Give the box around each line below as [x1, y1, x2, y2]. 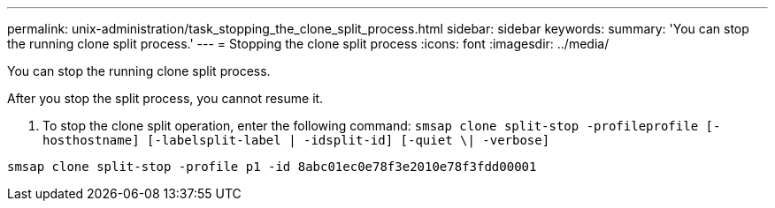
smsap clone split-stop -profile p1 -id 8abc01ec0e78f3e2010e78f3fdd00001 [7, 160, 537, 174]
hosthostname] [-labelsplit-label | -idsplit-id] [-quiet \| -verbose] [42, 133, 550, 147]
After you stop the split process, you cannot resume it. [7, 91, 324, 106]
